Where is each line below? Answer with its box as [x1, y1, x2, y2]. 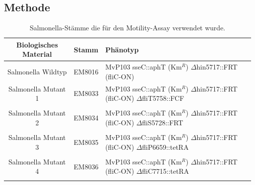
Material [22, 49, 52, 59]
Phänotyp [105, 44, 139, 54]
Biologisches [16, 39, 58, 49]
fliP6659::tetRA [142, 141, 189, 152]
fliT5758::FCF [142, 93, 184, 103]
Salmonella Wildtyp [7, 67, 67, 77]
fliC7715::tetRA [142, 166, 189, 176]
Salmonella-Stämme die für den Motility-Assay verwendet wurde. [29, 23, 226, 33]
